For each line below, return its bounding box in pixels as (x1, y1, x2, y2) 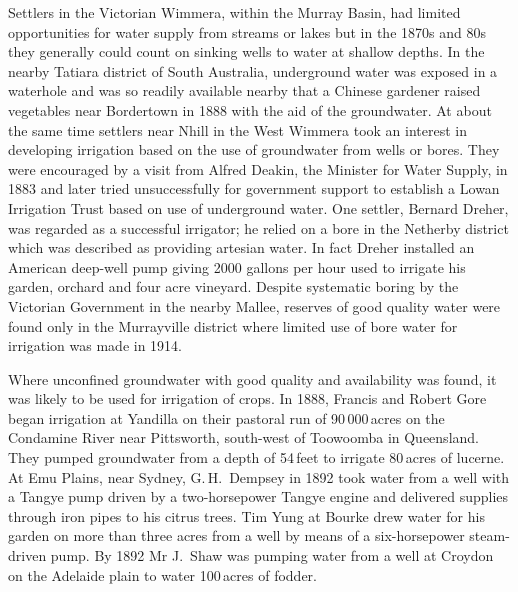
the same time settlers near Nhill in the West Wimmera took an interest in (8, 119, 467, 140)
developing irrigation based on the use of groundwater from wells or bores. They (8, 139, 500, 160)
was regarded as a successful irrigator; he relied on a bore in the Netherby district (8, 217, 509, 238)
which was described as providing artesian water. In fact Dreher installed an (8, 237, 475, 258)
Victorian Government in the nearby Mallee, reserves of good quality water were (8, 295, 501, 316)
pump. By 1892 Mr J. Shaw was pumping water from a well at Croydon (50, 545, 494, 566)
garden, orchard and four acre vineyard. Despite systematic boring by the (8, 276, 459, 297)
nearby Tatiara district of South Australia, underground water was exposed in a (8, 60, 498, 81)
